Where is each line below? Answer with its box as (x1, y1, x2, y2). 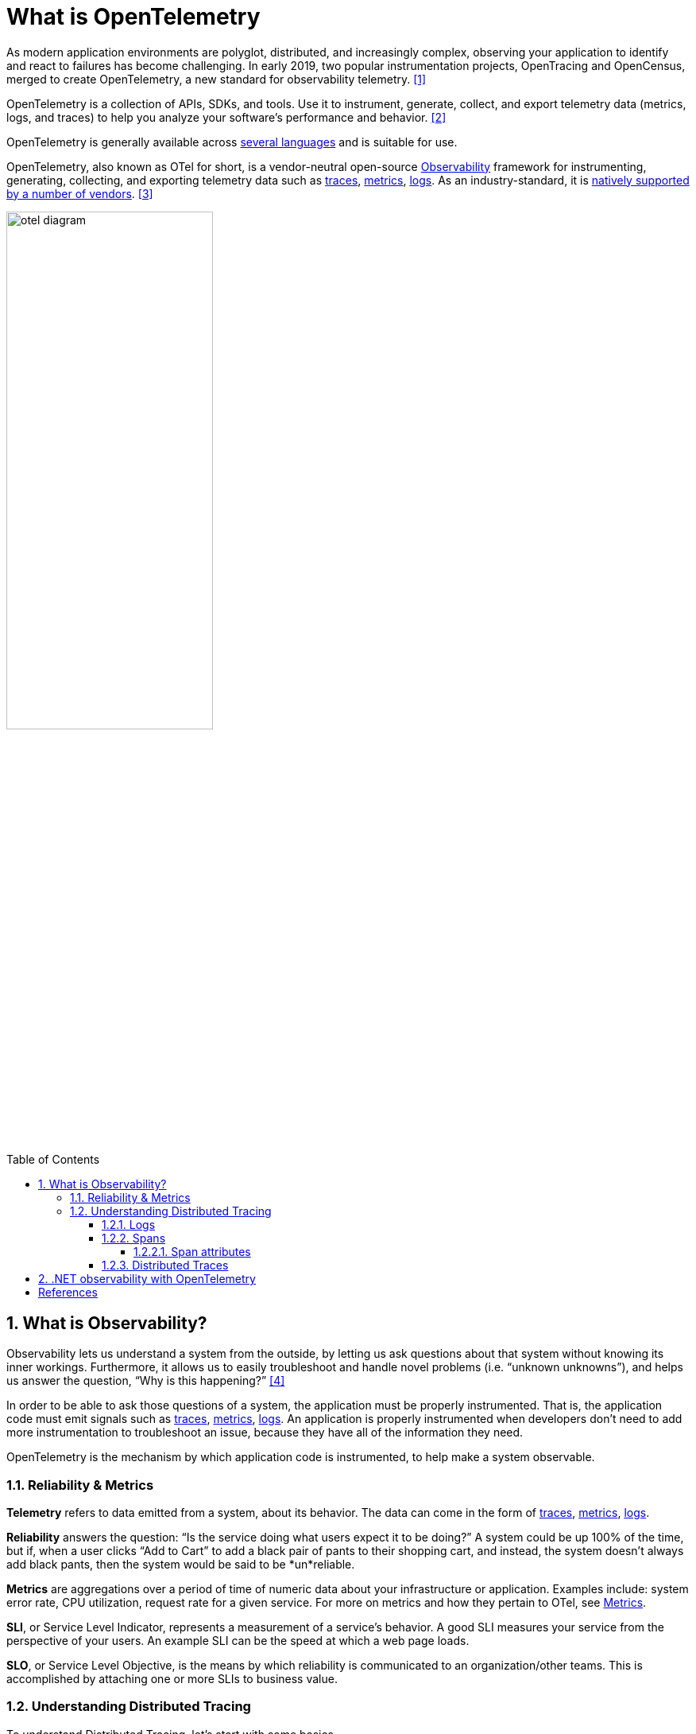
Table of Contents (6, 1153, 100, 1167)
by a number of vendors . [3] (6, 186, 153, 200)
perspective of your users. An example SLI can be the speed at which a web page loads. (6, 1633, 470, 1647)
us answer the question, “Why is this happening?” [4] (6, 1374, 285, 1388)
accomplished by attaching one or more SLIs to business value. (6, 1671, 338, 1685)
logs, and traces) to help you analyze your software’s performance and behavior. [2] (6, 110, 447, 124)
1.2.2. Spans (102, 1231, 166, 1246)
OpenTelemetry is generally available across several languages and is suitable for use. (6, 134, 458, 149)
